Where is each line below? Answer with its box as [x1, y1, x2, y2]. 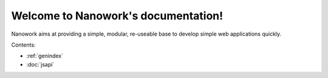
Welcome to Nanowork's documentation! [11, 9, 224, 22]
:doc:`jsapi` [26, 60, 55, 68]
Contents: [11, 41, 36, 48]
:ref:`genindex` [26, 52, 64, 60]
